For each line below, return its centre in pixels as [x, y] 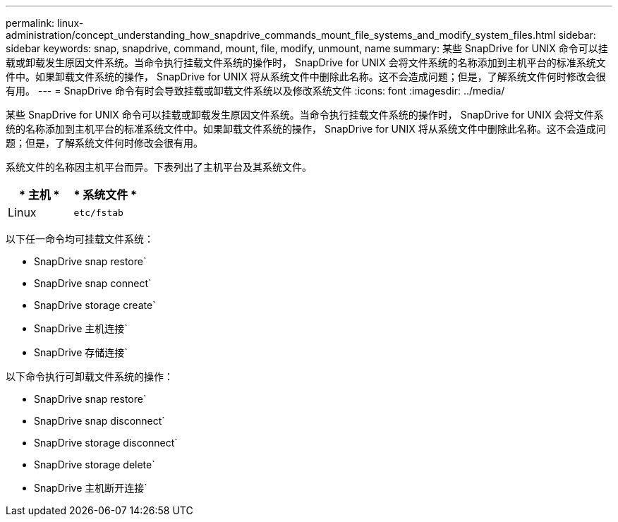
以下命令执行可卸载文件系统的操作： [90, 376]
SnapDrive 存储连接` [81, 352]
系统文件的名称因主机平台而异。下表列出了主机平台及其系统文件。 [159, 167]
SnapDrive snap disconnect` [99, 421]
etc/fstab [98, 212]
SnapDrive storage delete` [95, 465]
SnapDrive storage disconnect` [106, 443]
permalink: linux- [45, 23]
